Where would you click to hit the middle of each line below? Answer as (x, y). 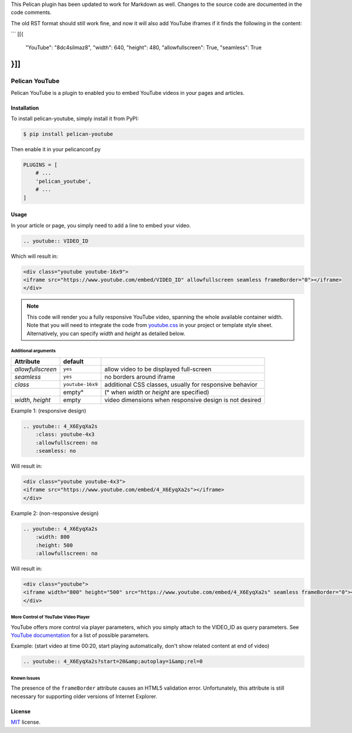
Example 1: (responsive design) (48, 411)
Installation (25, 108)
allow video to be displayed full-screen (158, 369)
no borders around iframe (140, 377)
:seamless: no (56, 451)
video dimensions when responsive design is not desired (183, 400)
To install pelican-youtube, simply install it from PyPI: (75, 119)
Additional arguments (33, 351)
